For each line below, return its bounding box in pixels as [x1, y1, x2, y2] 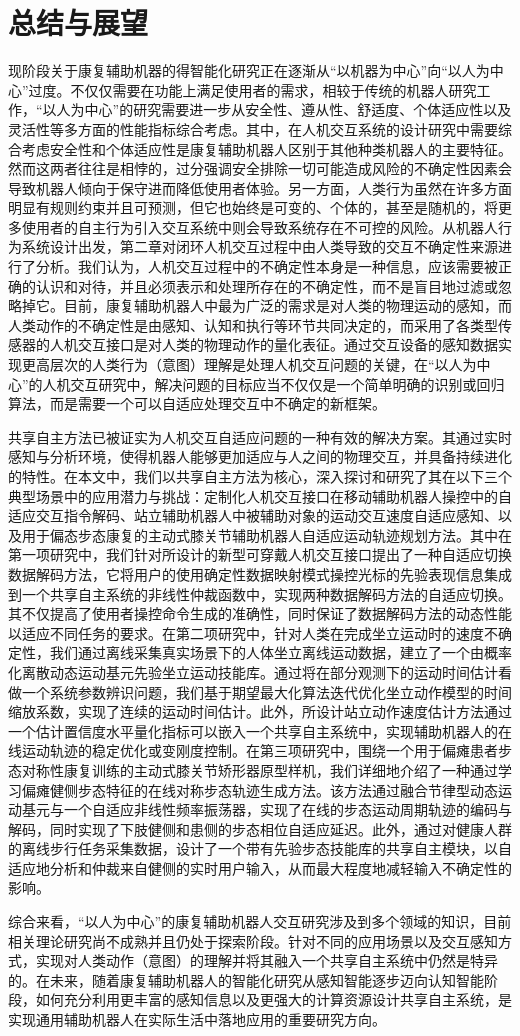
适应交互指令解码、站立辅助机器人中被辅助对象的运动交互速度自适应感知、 [8, 505, 498, 526]
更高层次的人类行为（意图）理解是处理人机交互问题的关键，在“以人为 [21, 354, 477, 375]
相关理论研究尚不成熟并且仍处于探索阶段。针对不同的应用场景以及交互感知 [8, 930, 498, 951]
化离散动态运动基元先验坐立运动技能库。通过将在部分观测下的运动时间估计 [8, 661, 498, 682]
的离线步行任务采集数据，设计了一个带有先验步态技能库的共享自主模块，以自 [8, 838, 512, 859]
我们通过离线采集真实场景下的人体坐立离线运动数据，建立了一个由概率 [49, 642, 512, 663]
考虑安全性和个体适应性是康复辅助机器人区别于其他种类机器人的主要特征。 [21, 138, 512, 159]
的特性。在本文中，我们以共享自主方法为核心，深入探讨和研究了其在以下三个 [8, 466, 512, 486]
